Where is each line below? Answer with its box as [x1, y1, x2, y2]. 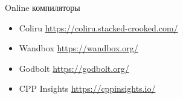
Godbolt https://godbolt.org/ [19, 62, 129, 74]
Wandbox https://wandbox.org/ [19, 42, 138, 54]
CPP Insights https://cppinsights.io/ [19, 82, 156, 95]
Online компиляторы [5, 1, 80, 13]
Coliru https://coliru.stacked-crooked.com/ [19, 21, 178, 34]
